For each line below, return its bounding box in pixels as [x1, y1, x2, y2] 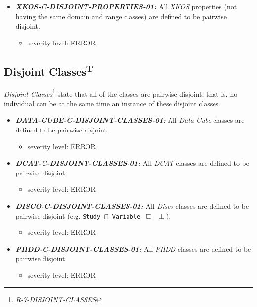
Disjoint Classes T [4, 61, 93, 79]
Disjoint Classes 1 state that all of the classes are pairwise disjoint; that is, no [4, 87, 238, 99]
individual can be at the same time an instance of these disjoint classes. [4, 98, 221, 108]
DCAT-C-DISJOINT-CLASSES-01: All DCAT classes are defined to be [15, 158, 249, 168]
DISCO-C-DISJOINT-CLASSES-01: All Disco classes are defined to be [15, 200, 249, 211]
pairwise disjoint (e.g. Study [15, 210, 101, 220]
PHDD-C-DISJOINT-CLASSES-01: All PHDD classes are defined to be [15, 243, 251, 254]
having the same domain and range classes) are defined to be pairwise [15, 11, 227, 21]
